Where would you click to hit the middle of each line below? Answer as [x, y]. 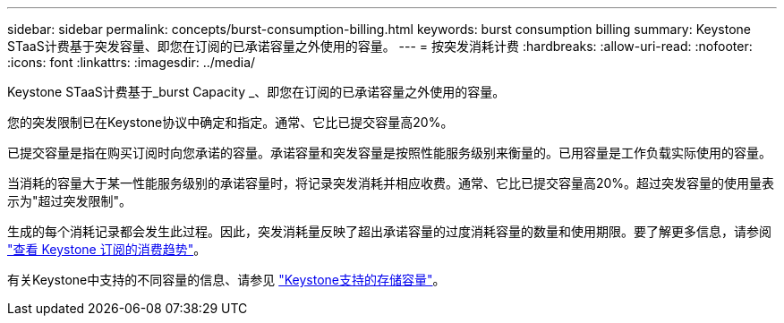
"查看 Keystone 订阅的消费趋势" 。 [107, 249]
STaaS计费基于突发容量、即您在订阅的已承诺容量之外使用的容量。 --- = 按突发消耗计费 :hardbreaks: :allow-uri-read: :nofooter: [380, 46]
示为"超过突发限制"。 [70, 201]
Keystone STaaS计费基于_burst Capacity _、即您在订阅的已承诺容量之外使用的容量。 [256, 92]
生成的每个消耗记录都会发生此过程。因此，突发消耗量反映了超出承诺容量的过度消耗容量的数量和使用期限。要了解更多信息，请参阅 [389, 231]
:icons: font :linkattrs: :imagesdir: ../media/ [132, 62]
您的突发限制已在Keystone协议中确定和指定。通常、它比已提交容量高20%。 [230, 122]
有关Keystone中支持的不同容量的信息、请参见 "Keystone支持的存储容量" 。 [226, 280]
